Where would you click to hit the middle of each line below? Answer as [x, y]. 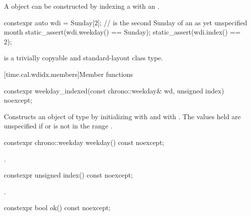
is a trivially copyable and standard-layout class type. [84, 58]
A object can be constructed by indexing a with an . [82, 6]
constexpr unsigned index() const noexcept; [68, 175]
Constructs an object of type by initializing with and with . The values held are [122, 116]
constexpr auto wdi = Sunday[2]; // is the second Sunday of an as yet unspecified [125, 22]
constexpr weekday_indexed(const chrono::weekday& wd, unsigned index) [114, 90]
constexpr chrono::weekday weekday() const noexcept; [84, 142]
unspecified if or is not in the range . [58, 126]
